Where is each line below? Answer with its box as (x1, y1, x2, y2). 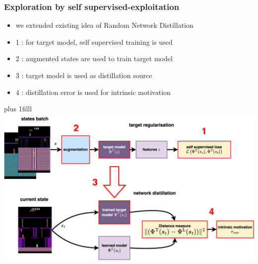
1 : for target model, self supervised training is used (15, 36, 173, 47)
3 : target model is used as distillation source (15, 70, 152, 80)
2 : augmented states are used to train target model (15, 53, 173, 64)
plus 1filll (4, 103, 32, 114)
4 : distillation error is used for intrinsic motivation (15, 87, 171, 97)
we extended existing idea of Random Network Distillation (15, 20, 193, 30)
